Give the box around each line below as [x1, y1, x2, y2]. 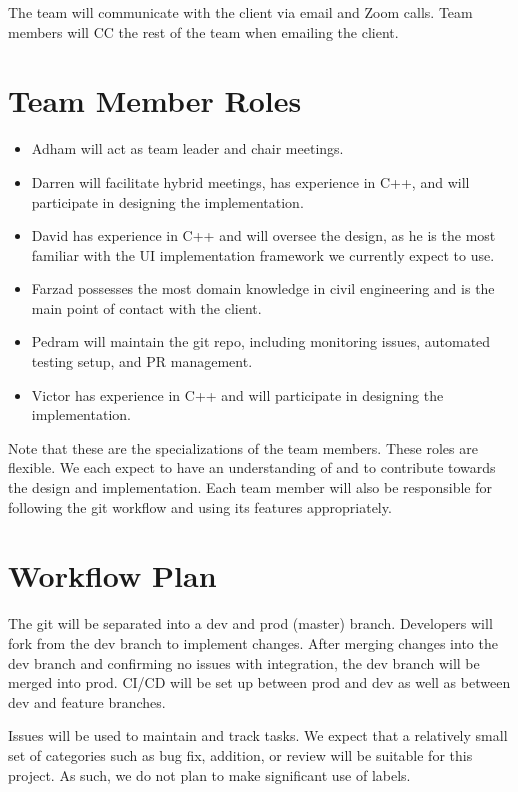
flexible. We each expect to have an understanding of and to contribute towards [8, 457, 496, 478]
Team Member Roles [8, 80, 302, 121]
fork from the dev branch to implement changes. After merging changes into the [8, 632, 498, 653]
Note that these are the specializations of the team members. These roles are [8, 437, 478, 458]
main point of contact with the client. [31, 297, 262, 318]
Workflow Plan [8, 555, 217, 596]
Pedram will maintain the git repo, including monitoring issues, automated [31, 331, 491, 352]
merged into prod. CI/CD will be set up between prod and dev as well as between [8, 672, 511, 693]
